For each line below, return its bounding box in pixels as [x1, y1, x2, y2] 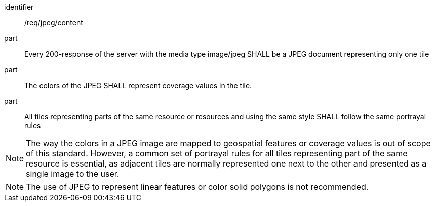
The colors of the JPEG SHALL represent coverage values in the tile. [24, 81, 252, 90]
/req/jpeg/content [24, 18, 83, 27]
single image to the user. [26, 169, 120, 179]
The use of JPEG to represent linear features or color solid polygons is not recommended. [26, 182, 369, 192]
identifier [4, 3, 34, 11]
